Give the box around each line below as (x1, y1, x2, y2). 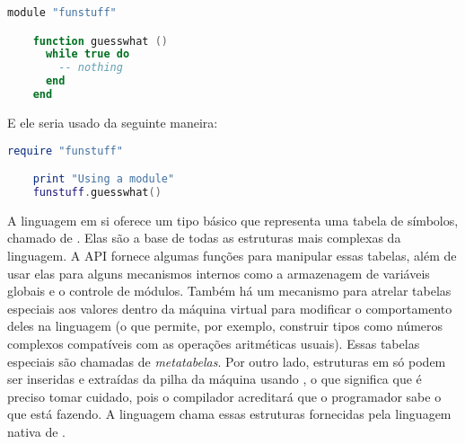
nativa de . (7, 422, 66, 440)
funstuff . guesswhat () (32, 185, 162, 199)
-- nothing (58, 61, 123, 75)
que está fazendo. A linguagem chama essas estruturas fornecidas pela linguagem (7, 404, 452, 423)
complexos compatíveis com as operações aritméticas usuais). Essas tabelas (7, 333, 420, 352)
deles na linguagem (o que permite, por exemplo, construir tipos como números (7, 316, 443, 335)
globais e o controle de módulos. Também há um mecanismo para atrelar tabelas (7, 281, 452, 300)
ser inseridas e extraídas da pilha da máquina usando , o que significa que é (7, 369, 422, 388)
